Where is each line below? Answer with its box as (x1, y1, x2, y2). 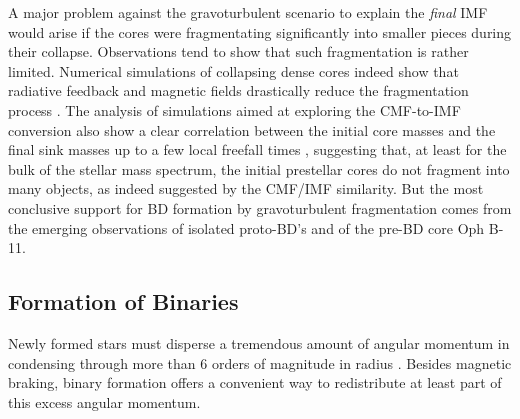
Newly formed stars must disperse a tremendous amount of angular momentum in (8, 332, 510, 353)
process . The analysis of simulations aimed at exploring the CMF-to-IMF (8, 99, 461, 120)
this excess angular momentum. (8, 391, 201, 412)
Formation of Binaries (8, 286, 239, 317)
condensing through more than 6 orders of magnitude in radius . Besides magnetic (8, 352, 512, 373)
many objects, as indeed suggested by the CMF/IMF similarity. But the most (8, 178, 484, 199)
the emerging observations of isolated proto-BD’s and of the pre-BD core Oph (8, 217, 485, 238)
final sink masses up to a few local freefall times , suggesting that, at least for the (8, 139, 507, 160)
